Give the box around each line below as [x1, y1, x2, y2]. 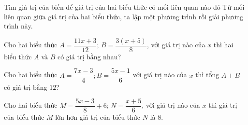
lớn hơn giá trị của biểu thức [55, 112, 141, 122]
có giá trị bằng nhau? [57, 51, 121, 61]
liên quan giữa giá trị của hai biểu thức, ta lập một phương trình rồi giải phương [4, 11, 244, 21]
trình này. [4, 21, 33, 31]
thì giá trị [208, 100, 237, 110]
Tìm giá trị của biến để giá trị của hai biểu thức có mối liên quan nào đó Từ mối [4, 2, 245, 12]
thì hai [213, 40, 233, 50]
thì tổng [195, 69, 219, 80]
